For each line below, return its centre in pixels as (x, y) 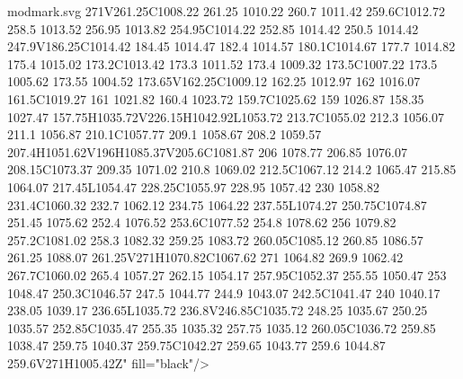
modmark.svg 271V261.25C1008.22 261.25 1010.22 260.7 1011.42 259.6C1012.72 (227, 11)
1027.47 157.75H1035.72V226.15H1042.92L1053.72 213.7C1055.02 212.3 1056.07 (226, 116)
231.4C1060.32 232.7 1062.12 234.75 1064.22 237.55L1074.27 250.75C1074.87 (217, 204)
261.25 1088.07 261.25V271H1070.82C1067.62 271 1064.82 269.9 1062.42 (205, 257)
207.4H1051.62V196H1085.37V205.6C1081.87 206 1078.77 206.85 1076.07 (207, 151)
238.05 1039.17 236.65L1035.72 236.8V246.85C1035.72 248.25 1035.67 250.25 (218, 310)
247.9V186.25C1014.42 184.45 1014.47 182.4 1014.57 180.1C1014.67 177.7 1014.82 (231, 46)
